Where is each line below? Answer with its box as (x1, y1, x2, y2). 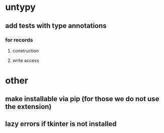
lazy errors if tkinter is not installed (5, 119, 117, 128)
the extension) (5, 102, 52, 111)
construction (12, 47, 39, 53)
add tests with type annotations (5, 21, 107, 30)
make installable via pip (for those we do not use (5, 94, 159, 103)
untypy (5, 1, 36, 13)
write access (12, 57, 39, 63)
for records (5, 36, 34, 43)
